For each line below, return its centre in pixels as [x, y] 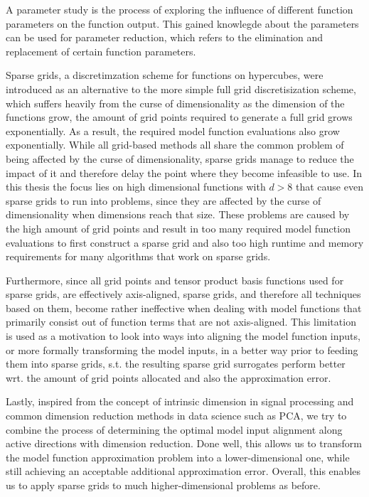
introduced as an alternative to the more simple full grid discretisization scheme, [181, 89]
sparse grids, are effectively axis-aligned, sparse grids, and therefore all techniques [183, 294]
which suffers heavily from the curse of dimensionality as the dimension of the [175, 103]
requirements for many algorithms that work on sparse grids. [138, 256]
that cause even [329, 187]
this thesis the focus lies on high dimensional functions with [136, 187]
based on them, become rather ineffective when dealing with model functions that [184, 308]
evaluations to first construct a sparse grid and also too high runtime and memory [185, 242]
